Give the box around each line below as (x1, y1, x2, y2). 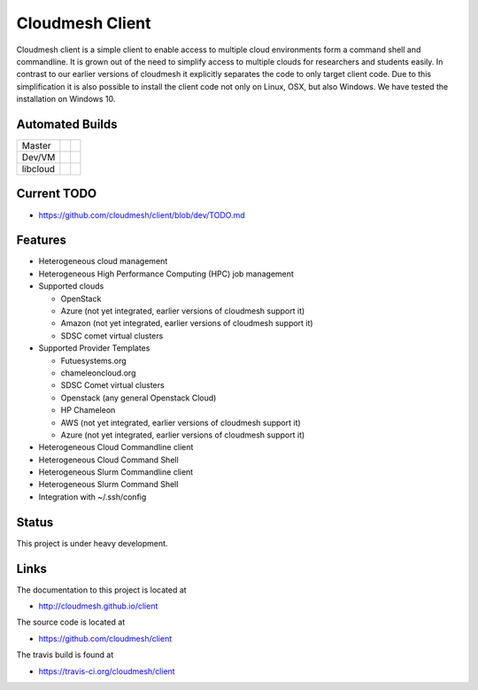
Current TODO (16, 186, 97, 201)
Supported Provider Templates (38, 343, 150, 353)
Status (16, 515, 54, 530)
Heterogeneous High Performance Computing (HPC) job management (38, 268, 294, 279)
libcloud (21, 163, 56, 175)
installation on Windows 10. (16, 94, 116, 105)
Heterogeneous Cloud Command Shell (38, 454, 179, 465)
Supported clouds (38, 281, 104, 291)
